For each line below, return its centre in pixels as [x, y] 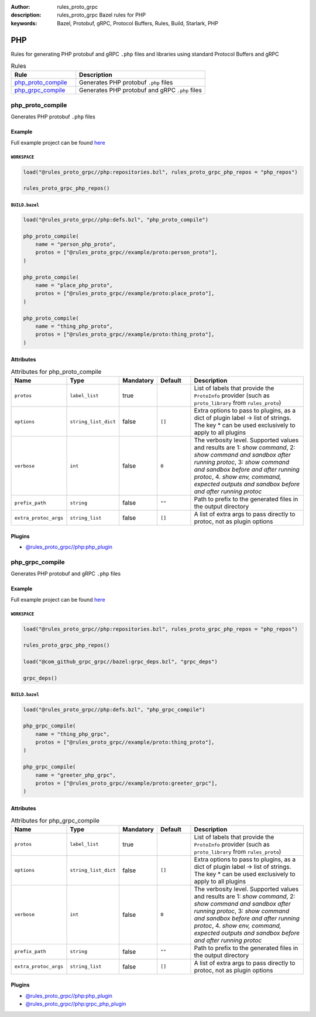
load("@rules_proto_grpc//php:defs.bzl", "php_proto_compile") [116, 219]
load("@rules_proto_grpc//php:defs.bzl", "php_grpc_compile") [114, 709]
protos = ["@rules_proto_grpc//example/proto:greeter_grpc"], [126, 783]
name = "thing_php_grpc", [73, 734]
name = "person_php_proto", [76, 244]
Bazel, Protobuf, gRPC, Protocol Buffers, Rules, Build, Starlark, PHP [138, 23]
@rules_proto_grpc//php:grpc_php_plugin [76, 1004]
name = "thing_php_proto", [74, 326]
